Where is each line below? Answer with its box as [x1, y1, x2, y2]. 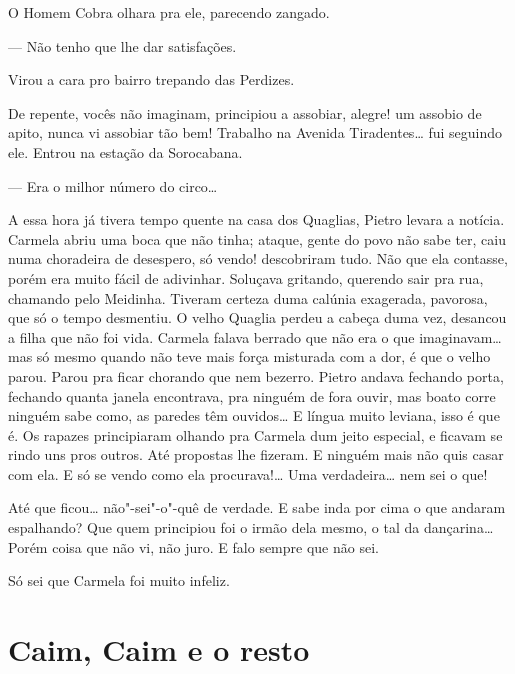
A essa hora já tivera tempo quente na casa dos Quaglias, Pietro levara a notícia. [8, 209, 505, 230]
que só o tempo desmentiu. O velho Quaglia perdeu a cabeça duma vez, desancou [8, 307, 507, 328]
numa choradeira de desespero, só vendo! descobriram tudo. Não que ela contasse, [8, 248, 508, 269]
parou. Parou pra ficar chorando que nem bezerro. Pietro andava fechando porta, [8, 365, 504, 386]
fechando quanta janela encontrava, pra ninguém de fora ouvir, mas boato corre [8, 385, 496, 406]
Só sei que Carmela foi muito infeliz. [8, 570, 230, 591]
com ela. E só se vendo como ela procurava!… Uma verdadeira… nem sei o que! [8, 463, 488, 484]
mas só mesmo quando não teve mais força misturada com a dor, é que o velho [8, 346, 491, 367]
